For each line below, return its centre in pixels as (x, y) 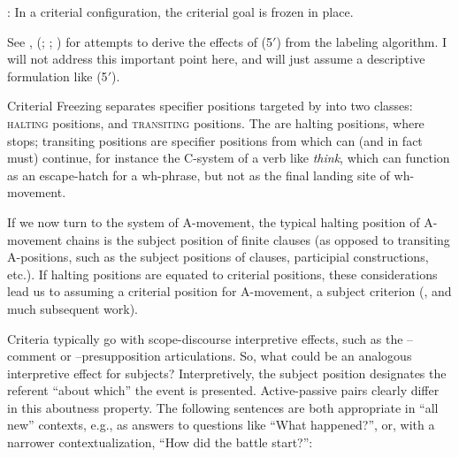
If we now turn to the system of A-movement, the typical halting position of (214, 221)
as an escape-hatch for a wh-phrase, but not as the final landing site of (199, 175)
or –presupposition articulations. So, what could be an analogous (236, 356)
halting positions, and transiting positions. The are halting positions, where (216, 122)
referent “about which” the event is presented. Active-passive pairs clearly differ (223, 390)
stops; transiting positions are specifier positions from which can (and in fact (215, 140)
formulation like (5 (57, 76)
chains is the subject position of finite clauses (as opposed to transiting (258, 239)
